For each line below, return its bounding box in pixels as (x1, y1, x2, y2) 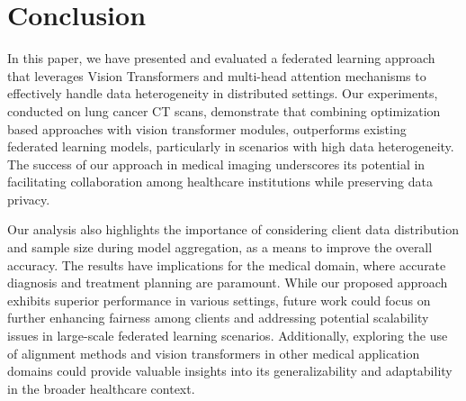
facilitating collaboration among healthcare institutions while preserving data (7, 172, 433, 191)
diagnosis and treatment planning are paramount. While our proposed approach (7, 273, 448, 292)
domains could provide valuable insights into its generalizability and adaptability (7, 361, 453, 380)
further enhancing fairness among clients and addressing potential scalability (7, 308, 429, 327)
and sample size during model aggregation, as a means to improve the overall (7, 238, 433, 257)
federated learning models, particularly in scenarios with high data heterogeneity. (7, 137, 454, 156)
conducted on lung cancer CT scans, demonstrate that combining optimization (7, 101, 441, 120)
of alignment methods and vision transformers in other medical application (7, 343, 420, 362)
